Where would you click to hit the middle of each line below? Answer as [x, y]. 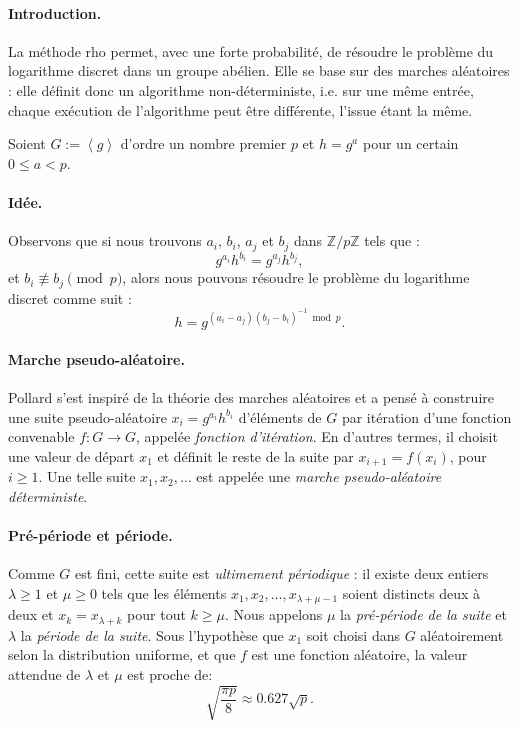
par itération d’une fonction [426, 416]
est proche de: [170, 673]
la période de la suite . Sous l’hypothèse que [152, 634]
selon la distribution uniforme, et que [122, 654]
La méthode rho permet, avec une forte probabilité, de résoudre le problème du [251, 50]
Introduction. [55, 12]
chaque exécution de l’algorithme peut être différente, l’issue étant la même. [240, 109]
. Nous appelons [273, 614]
